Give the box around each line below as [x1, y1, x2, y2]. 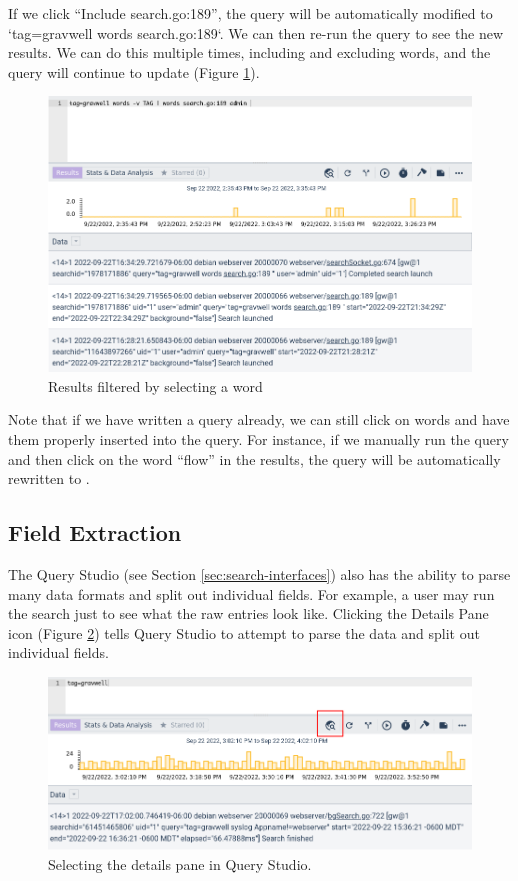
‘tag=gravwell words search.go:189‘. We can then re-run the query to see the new [8, 22, 504, 43]
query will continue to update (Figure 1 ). [8, 61, 260, 82]
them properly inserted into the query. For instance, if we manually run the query [8, 429, 509, 449]
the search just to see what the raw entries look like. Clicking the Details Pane [8, 603, 489, 624]
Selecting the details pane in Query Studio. [48, 853, 312, 874]
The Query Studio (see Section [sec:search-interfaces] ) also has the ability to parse [8, 563, 511, 584]
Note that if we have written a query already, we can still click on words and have [8, 409, 510, 430]
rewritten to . [8, 468, 90, 489]
